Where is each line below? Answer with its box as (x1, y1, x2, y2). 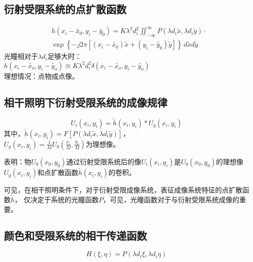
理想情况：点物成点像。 (4, 70, 79, 81)
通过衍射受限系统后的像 (66, 156, 142, 166)
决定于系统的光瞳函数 (30, 194, 99, 204)
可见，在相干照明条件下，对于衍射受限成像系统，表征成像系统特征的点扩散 (4, 185, 242, 195)
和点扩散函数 (37, 167, 78, 177)
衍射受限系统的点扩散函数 (4, 1, 126, 17)
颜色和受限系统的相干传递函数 (4, 227, 147, 243)
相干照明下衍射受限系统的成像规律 (4, 94, 167, 109)
